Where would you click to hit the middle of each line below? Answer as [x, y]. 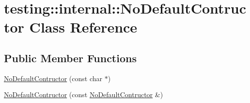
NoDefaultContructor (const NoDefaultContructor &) [84, 94]
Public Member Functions [70, 58]
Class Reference [83, 27]
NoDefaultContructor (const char [53, 78]
